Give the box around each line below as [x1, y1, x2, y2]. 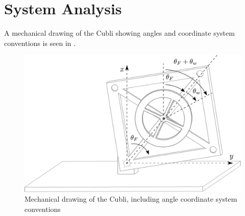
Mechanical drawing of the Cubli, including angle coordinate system [24, 194, 237, 204]
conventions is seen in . [4, 37, 76, 48]
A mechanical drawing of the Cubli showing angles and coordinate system [4, 28, 235, 38]
